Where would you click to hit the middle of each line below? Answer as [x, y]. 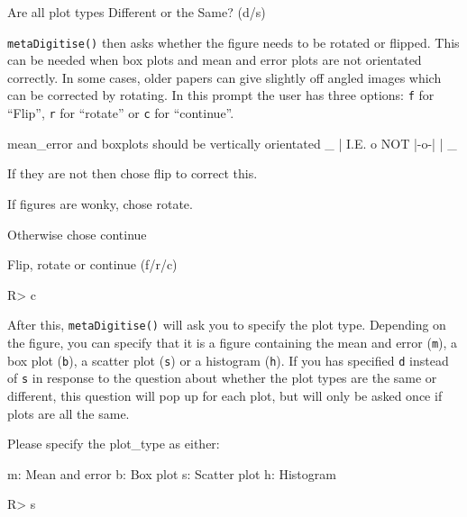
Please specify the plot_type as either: [114, 444]
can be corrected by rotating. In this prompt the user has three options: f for [221, 95]
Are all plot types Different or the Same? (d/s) [137, 12]
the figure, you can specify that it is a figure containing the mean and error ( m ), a [233, 342]
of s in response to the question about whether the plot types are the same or [222, 378]
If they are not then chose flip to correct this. [133, 173]
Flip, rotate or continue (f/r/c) [92, 264]
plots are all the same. [69, 413]
